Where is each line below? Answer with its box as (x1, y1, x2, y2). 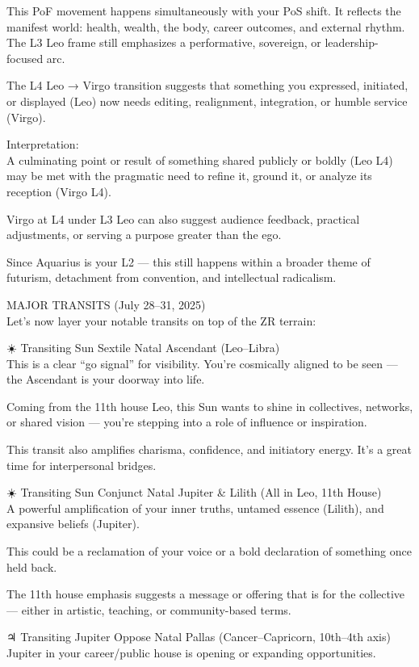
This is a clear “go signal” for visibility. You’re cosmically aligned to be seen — (6, 354, 398, 371)
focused (6, 49, 44, 66)
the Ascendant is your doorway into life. (6, 371, 205, 388)
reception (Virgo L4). (6, 182, 111, 199)
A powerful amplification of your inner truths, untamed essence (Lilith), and (6, 499, 384, 516)
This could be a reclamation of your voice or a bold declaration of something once (6, 543, 412, 560)
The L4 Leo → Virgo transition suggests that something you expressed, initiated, (6, 77, 409, 94)
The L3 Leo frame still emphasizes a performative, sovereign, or (6, 34, 321, 51)
